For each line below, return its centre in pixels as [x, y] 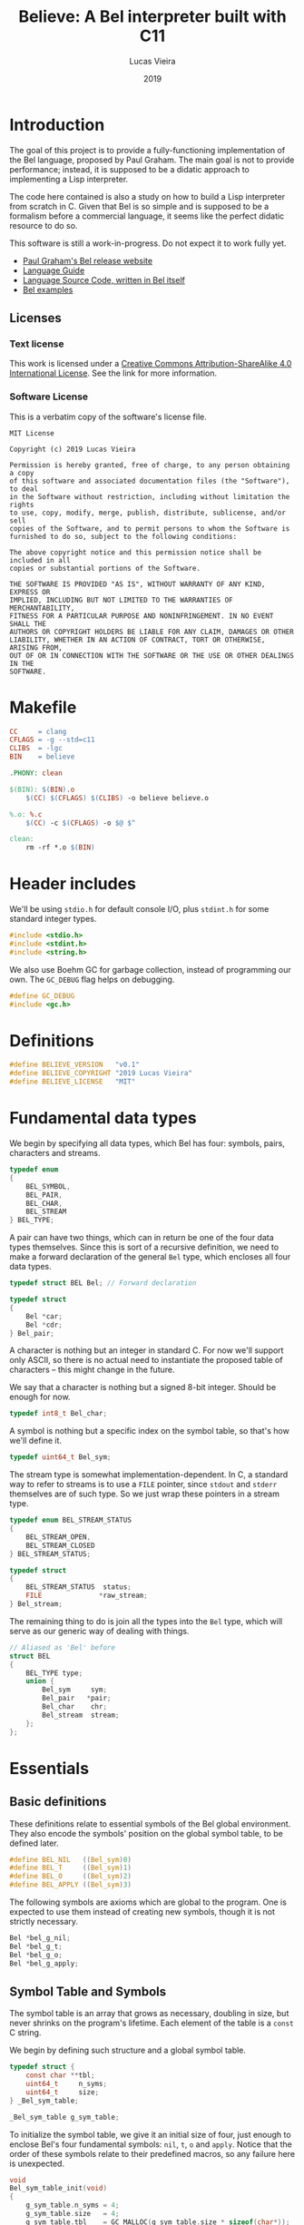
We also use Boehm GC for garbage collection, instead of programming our [151, 969]
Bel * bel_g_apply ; [44, 1963]
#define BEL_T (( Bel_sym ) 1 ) [70, 1868]
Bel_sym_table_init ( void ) [58, 2189]
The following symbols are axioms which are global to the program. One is [148, 1902]
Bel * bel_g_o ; [36, 1955]
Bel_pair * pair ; [77, 1699]
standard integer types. [53, 919]
